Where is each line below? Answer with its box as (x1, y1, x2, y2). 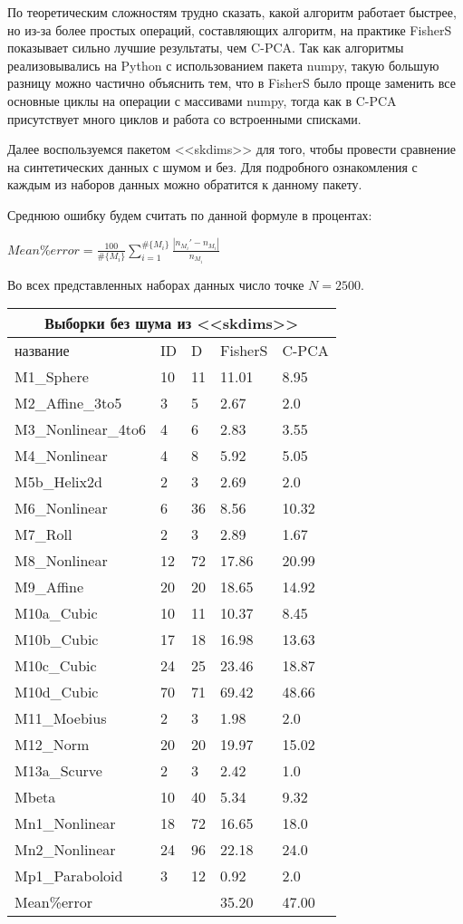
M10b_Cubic (14, 629, 99, 650)
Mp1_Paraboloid (14, 865, 123, 887)
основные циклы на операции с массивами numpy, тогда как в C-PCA (7, 91, 397, 110)
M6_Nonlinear (14, 497, 108, 519)
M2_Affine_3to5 (14, 392, 122, 414)
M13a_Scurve (14, 760, 102, 782)
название (14, 340, 70, 361)
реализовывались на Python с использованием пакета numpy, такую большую (7, 55, 439, 74)
